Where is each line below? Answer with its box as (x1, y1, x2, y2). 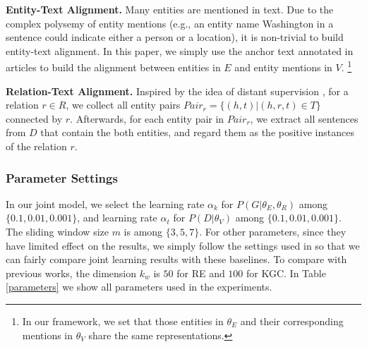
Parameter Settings (6, 169, 118, 186)
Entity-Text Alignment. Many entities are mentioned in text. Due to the (6, 2, 334, 16)
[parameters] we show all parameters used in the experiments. (6, 279, 272, 294)
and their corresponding (240, 313, 344, 328)
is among (124, 224, 163, 238)
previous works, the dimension (6, 265, 137, 280)
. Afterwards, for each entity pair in (70, 111, 224, 126)
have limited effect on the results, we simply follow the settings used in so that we (6, 238, 360, 252)
